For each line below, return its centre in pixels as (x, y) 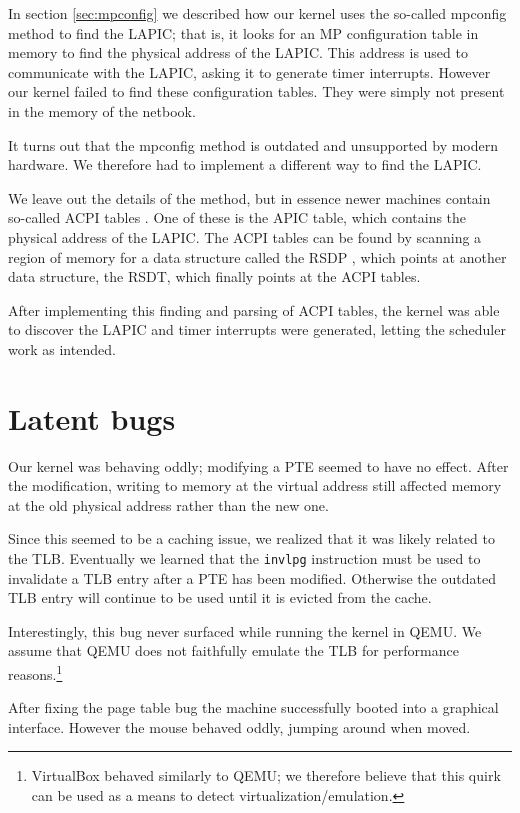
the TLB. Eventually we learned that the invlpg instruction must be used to (244, 558)
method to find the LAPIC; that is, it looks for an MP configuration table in (243, 32)
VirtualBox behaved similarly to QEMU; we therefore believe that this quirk (266, 775)
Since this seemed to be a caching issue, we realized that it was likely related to (251, 538)
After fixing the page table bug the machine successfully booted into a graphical (253, 707)
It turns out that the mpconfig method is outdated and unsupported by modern (253, 144)
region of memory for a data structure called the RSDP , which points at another (257, 256)
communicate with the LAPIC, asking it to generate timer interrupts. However (249, 71)
